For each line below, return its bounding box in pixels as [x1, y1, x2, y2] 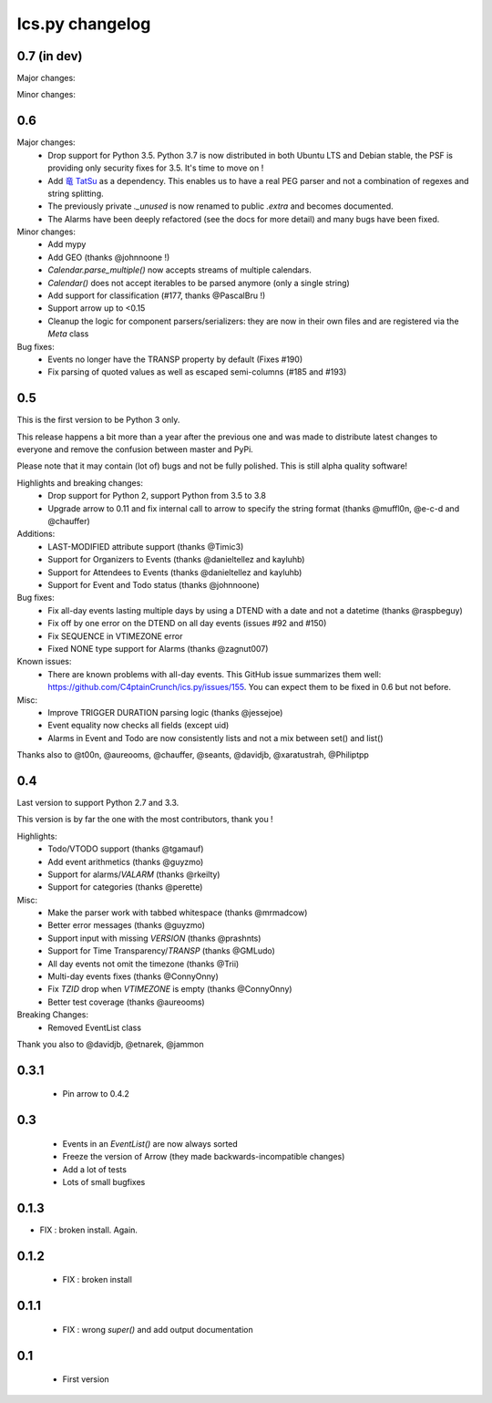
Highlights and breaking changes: [16, 477, 143, 488]
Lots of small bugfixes [62, 1176, 146, 1187]
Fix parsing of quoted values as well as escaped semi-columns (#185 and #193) [47, 366, 347, 377]
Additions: [16, 529, 56, 540]
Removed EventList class [47, 1022, 141, 1033]
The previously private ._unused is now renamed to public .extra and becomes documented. [47, 201, 394, 211]
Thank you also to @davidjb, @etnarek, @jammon [16, 1039, 204, 1049]
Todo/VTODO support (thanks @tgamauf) [47, 843, 204, 854]
